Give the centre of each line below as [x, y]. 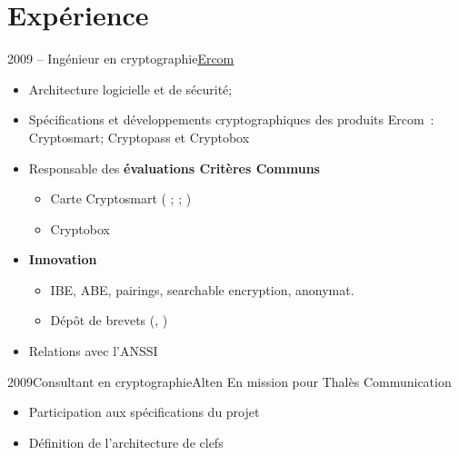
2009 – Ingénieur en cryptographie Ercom [121, 59]
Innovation [63, 259]
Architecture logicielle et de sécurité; [130, 89]
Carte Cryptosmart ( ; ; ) [121, 198]
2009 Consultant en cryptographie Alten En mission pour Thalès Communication [229, 381]
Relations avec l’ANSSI [93, 351]
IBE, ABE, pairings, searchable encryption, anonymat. [202, 289]
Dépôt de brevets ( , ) [109, 320]
